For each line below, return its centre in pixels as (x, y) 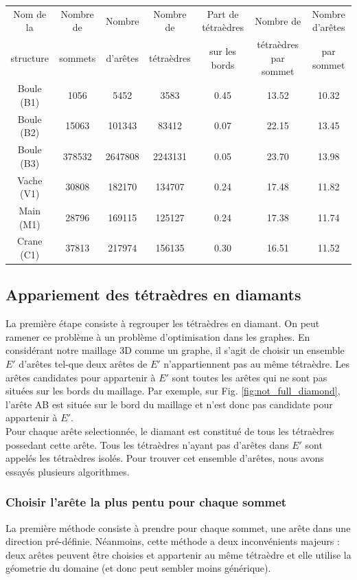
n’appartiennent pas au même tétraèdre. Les (257, 364)
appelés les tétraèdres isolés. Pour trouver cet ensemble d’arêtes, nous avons (165, 458)
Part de (223, 13)
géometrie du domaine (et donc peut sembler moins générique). (138, 568)
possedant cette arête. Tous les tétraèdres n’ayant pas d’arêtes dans (147, 444)
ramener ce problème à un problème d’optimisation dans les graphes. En (158, 336)
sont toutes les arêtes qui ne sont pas (250, 377)
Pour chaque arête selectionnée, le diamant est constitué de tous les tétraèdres (170, 431)
